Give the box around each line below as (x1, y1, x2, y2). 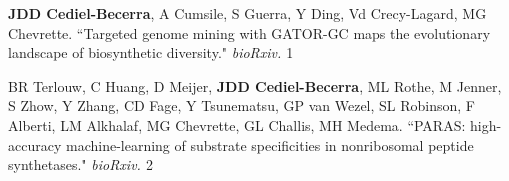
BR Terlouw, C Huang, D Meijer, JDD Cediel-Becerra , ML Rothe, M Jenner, (8, 75, 502, 96)
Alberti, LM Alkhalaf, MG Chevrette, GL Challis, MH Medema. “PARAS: (8, 114, 466, 135)
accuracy (8, 134, 62, 155)
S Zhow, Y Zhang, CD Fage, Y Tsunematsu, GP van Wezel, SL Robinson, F (8, 95, 475, 116)
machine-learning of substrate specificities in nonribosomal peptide (65, 134, 474, 155)
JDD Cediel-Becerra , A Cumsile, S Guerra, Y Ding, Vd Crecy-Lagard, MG (8, 3, 487, 23)
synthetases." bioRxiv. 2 (8, 154, 153, 175)
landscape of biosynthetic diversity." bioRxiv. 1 (8, 42, 294, 63)
